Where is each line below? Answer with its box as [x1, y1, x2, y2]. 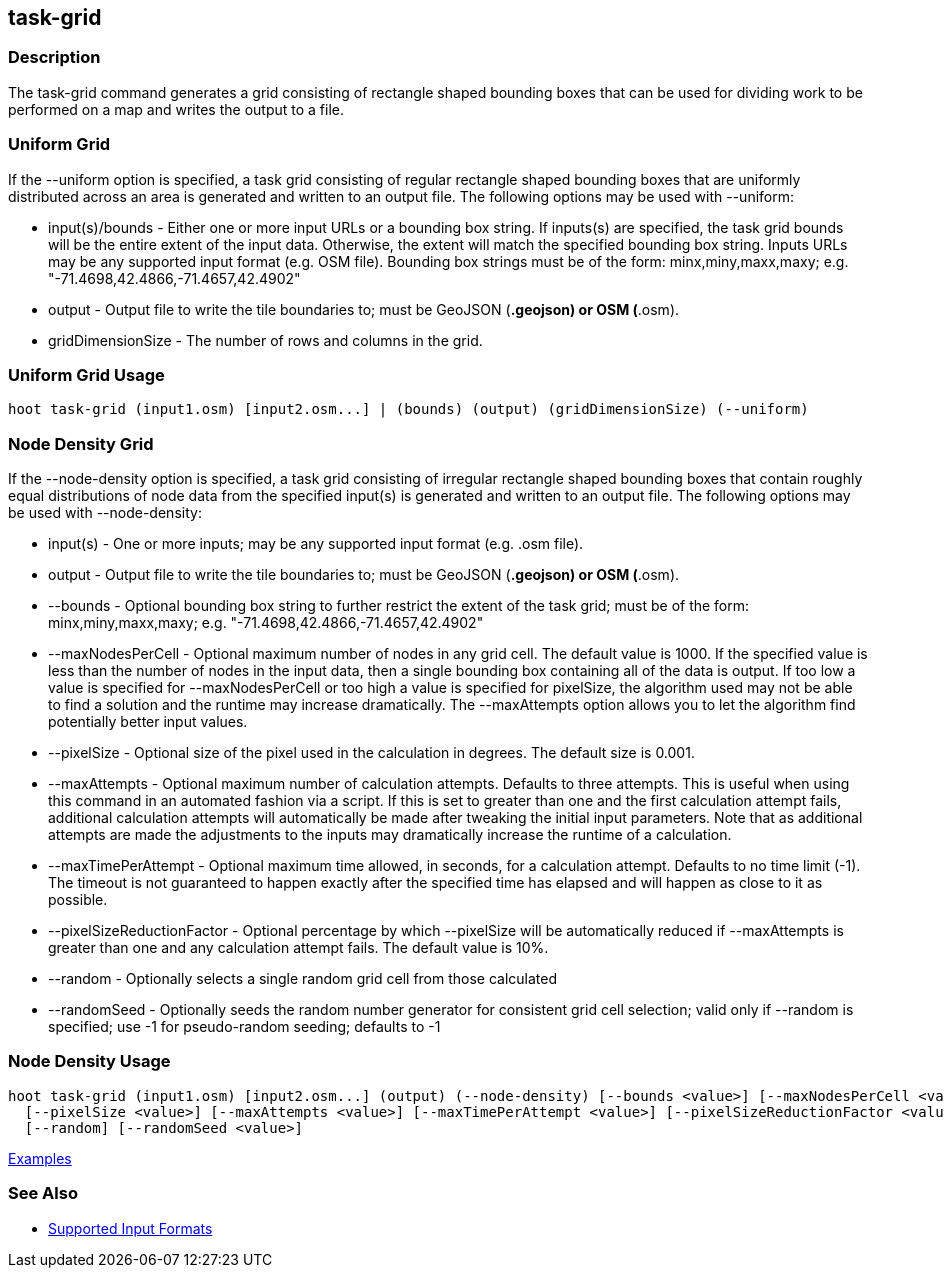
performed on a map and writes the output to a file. [8, 100, 344, 118]
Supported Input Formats [48, 1219, 213, 1237]
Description [8, 47, 101, 68]
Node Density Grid [8, 433, 154, 454]
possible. [48, 891, 108, 909]
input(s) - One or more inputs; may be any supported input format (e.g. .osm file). [48, 535, 584, 553]
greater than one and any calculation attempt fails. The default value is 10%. [48, 939, 549, 957]
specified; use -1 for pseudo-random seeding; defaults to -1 [48, 1018, 441, 1036]
